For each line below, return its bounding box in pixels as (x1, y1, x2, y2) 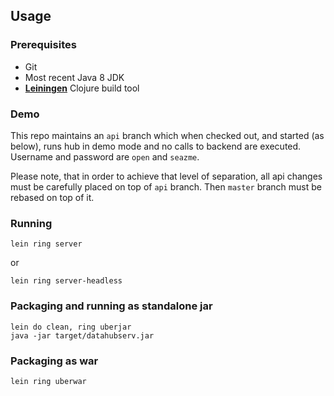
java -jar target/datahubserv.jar (10, 330, 155, 341)
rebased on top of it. (10, 191, 95, 203)
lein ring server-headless (10, 276, 123, 286)
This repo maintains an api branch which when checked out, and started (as (10, 129, 325, 141)
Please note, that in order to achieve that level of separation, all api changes (10, 170, 323, 182)
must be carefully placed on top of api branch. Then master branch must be (10, 180, 323, 193)
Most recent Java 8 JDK (24, 71, 125, 83)
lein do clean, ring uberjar (10, 322, 132, 332)
